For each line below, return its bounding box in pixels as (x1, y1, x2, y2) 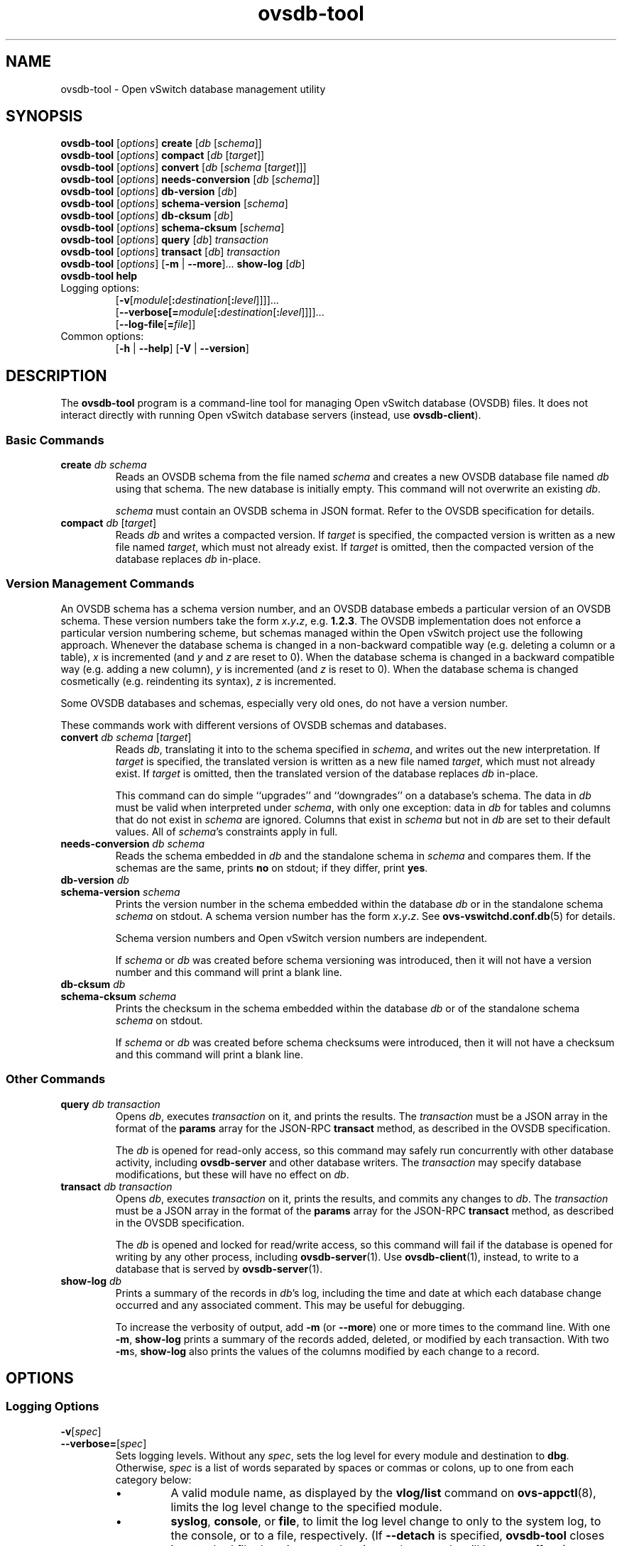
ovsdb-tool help (60, 270, 138, 283)
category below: (115, 1473, 192, 1486)
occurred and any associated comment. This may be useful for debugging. (115, 1298, 465, 1311)
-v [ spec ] (60, 1425, 102, 1437)
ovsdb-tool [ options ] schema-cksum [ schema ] (60, 221, 285, 234)
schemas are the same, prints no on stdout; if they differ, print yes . (115, 861, 428, 874)
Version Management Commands (6, 576, 195, 591)
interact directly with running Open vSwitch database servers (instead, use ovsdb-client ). (60, 409, 481, 422)
